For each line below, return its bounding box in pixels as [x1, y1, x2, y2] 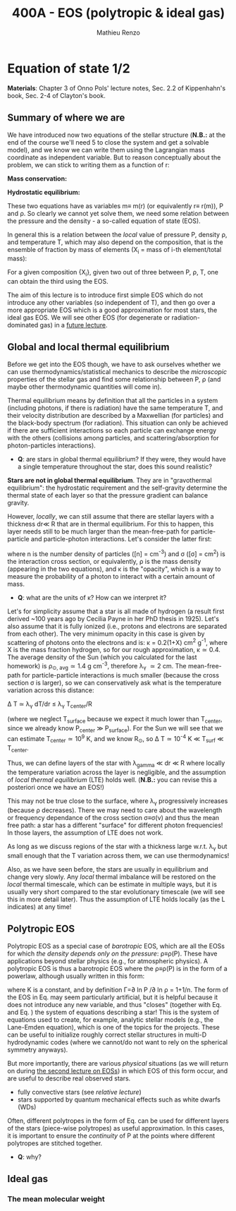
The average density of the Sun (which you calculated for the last [7, 653, 197, 661]
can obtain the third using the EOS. [7, 277, 108, 286]
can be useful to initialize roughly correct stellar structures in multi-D [7, 1030, 206, 1039]
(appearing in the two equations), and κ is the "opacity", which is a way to [7, 565, 221, 573]
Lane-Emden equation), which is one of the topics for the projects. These [7, 1023, 221, 1031]
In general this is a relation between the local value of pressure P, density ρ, [7, 230, 228, 239]
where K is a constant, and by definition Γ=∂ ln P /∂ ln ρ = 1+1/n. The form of [7, 985, 229, 994]
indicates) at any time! [7, 902, 72, 911]
